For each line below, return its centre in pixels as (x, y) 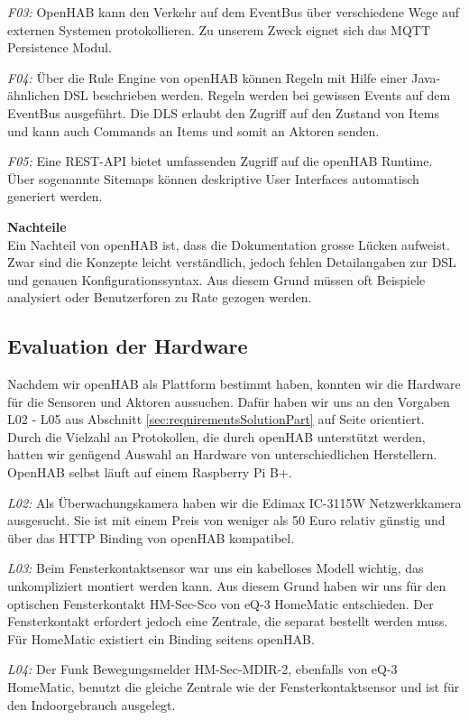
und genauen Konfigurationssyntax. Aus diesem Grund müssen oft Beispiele (216, 279)
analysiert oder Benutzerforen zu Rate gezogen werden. (160, 297)
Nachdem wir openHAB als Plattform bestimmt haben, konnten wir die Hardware (234, 384)
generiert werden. (55, 196)
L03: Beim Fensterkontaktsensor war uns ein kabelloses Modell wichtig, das (216, 568)
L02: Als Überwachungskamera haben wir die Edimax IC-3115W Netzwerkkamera (234, 502)
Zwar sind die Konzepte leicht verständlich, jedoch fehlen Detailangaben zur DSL (232, 262)
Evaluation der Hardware (128, 346)
